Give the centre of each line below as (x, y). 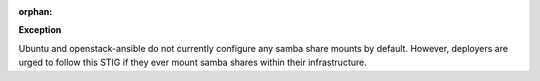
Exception (40, 30)
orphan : (35, 11)
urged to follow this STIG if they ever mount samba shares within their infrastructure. (192, 62)
